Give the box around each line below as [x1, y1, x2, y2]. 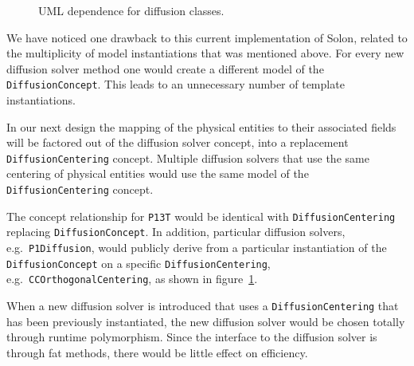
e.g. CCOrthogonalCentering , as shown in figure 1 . [6, 270, 258, 287]
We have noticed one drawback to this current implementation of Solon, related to [6, 29, 408, 45]
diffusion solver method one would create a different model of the [6, 60, 324, 77]
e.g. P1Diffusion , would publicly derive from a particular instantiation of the [6, 239, 387, 256]
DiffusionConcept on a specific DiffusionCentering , [6, 254, 271, 271]
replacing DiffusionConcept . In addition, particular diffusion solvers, [6, 223, 346, 240]
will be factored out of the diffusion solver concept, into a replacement [6, 134, 349, 151]
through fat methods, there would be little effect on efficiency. [6, 344, 308, 360]
